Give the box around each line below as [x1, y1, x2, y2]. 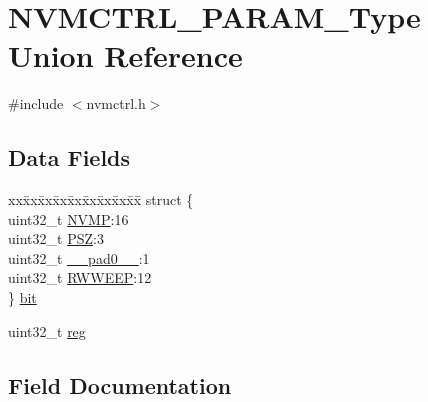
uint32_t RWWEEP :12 [8, 267, 152, 288]
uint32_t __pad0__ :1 [8, 247, 150, 268]
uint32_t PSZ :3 [8, 228, 104, 249]
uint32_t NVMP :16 [8, 208, 129, 229]
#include [8, 93, 64, 114]
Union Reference [8, 35, 243, 76]
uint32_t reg [8, 320, 86, 341]
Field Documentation [8, 369, 232, 400]
